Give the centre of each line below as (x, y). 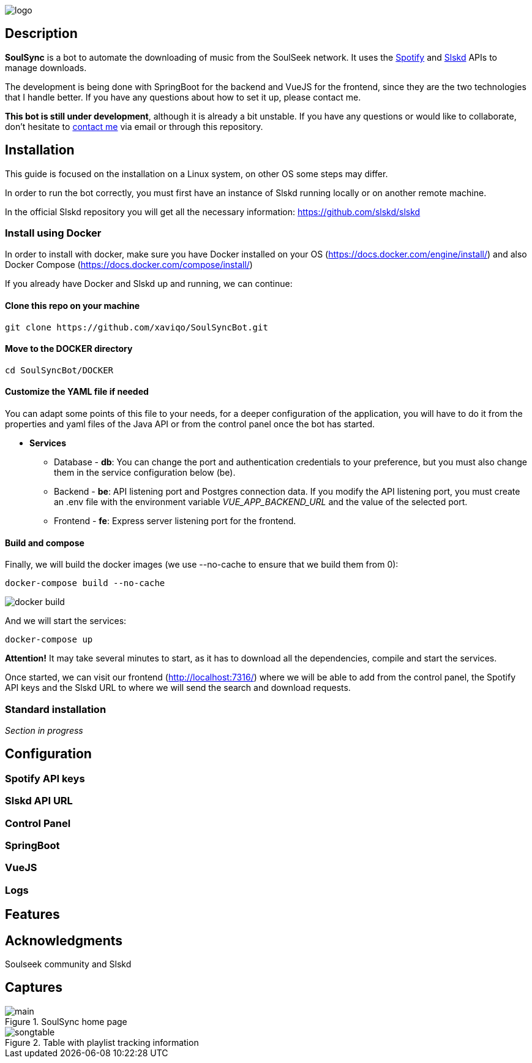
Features (32, 915)
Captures (34, 988)
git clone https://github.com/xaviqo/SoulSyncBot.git (137, 327)
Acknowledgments (64, 940)
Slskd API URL (39, 801)
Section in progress (44, 731)
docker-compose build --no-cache (85, 583)
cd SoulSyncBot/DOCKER (59, 370)
